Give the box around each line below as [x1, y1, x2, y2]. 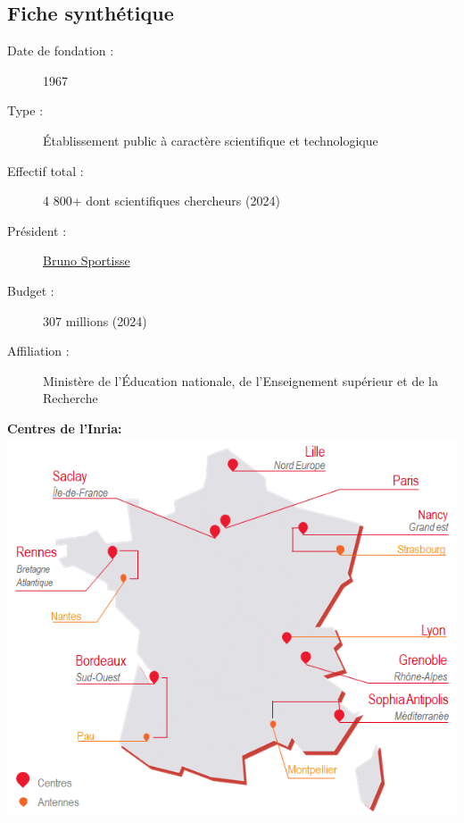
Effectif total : [7, 161, 84, 180]
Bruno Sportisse [43, 251, 130, 270]
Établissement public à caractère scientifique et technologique [43, 130, 378, 149]
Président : [7, 221, 67, 239]
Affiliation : [7, 341, 70, 360]
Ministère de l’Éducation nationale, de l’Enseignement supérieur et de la [43, 371, 438, 390]
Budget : [7, 281, 54, 299]
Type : [7, 101, 44, 120]
